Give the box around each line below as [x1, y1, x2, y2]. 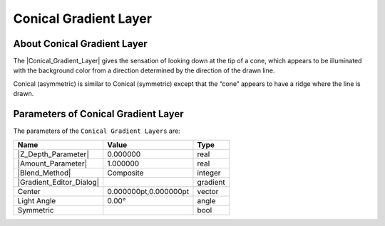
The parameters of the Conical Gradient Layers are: [13, 127, 181, 135]
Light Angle [17, 195, 56, 205]
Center [17, 186, 41, 196]
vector [197, 186, 219, 196]
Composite [107, 168, 144, 178]
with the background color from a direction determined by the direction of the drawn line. [13, 66, 275, 75]
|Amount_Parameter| [17, 158, 88, 168]
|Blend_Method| [17, 168, 71, 178]
